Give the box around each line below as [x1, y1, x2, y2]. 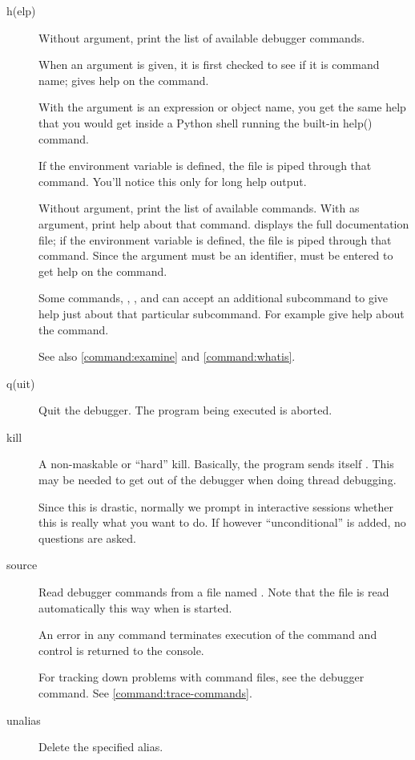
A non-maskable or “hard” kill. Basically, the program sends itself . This [38, 455, 394, 472]
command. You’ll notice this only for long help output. [38, 172, 307, 189]
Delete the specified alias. [38, 738, 163, 755]
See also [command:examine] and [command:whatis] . [38, 348, 296, 365]
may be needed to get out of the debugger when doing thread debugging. [38, 471, 397, 488]
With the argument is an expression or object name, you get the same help [38, 99, 406, 115]
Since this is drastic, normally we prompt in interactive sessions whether [38, 498, 393, 515]
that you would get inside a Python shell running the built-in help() [38, 114, 373, 131]
